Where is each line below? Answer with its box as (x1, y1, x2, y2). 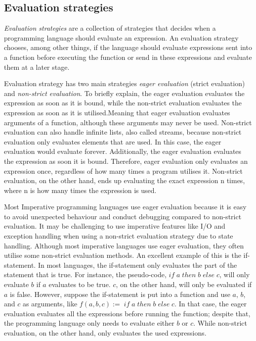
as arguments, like (22, 298, 78, 309)
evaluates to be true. (48, 279, 111, 290)
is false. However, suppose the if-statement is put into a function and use (10, 289, 230, 299)
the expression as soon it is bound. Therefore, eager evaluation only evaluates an (4, 155, 248, 166)
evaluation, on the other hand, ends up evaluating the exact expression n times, (4, 175, 245, 186)
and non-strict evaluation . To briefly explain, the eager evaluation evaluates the (4, 88, 245, 98)
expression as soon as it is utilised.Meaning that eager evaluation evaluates (4, 107, 230, 117)
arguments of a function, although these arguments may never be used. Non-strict (4, 117, 252, 127)
